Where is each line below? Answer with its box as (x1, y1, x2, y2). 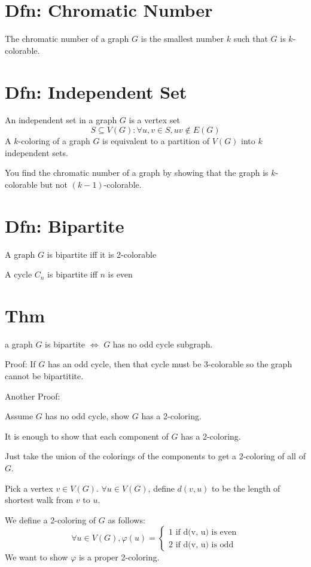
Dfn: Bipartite (5, 213, 124, 237)
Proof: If (5, 358, 36, 370)
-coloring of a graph (18, 135, 90, 147)
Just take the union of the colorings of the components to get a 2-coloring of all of (5, 450, 306, 462)
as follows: (108, 513, 145, 526)
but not (40, 178, 68, 190)
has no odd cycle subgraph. (112, 337, 213, 350)
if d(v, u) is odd (175, 540, 234, 549)
